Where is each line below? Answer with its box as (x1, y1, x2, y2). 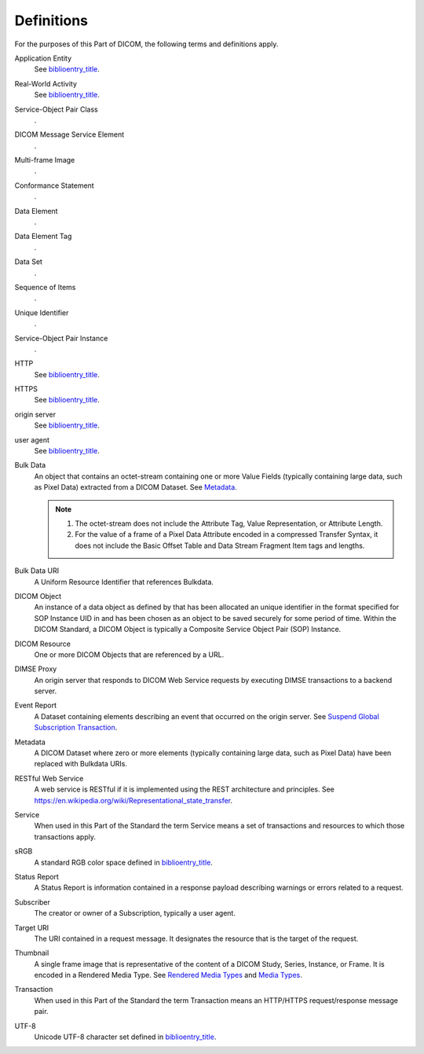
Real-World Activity (14, 79, 78, 88)
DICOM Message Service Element (14, 130, 125, 139)
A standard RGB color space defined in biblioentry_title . (34, 858, 214, 867)
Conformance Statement (14, 181, 94, 190)
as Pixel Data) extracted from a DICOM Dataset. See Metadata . (34, 483, 237, 492)
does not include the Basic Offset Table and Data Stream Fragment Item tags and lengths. (75, 541, 365, 550)
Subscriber (14, 897, 51, 907)
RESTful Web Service (14, 773, 84, 783)
